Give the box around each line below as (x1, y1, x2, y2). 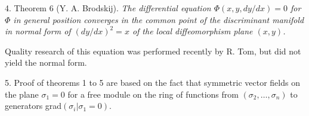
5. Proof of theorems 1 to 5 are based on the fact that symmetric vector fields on (5, 76, 300, 88)
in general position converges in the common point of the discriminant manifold (13, 13, 304, 25)
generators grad (5, 99, 62, 112)
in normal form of (5, 25, 71, 37)
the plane (5, 88, 39, 100)
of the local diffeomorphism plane (132, 25, 253, 37)
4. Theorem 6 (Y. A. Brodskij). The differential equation (5, 2, 211, 14)
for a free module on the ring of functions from (67, 88, 239, 100)
